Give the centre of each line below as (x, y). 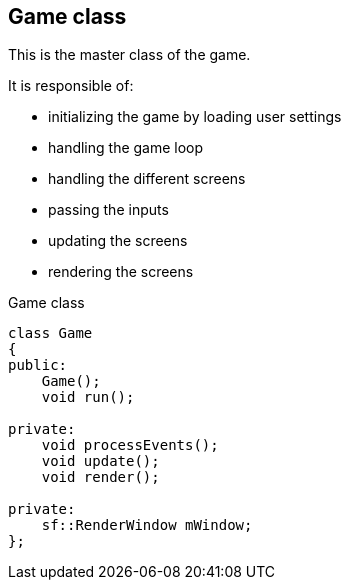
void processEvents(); (130, 445)
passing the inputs (108, 210)
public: (38, 365)
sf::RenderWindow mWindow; (147, 525)
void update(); (100, 461)
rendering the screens (121, 272)
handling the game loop (126, 148)
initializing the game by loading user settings (195, 117)
